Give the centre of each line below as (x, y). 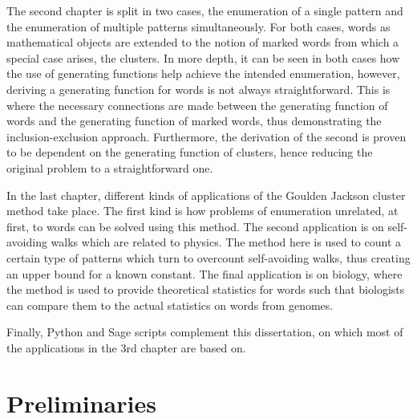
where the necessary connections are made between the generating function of (197, 105)
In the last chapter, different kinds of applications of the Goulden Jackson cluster (206, 195)
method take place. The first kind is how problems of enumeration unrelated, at (202, 211)
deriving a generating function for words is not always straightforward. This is (198, 89)
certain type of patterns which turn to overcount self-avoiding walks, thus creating (208, 257)
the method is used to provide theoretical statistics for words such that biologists (206, 289)
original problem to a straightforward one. (110, 167)
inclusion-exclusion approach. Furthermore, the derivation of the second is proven (206, 136)
